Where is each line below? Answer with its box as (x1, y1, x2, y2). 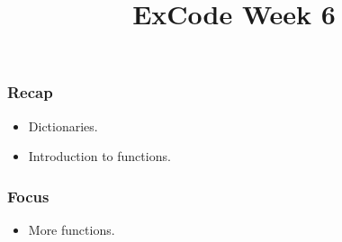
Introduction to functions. (28, 147, 171, 166)
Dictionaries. (28, 116, 98, 135)
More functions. (28, 220, 115, 239)
